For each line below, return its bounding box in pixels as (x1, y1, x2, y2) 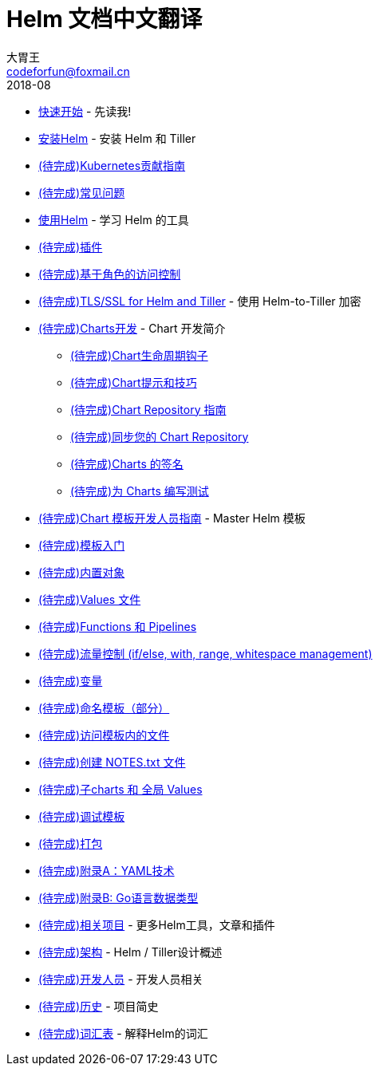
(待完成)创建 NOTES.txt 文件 (38, 755, 186, 769)
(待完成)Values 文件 (38, 592, 141, 606)
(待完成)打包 (38, 836, 103, 850)
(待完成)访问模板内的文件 (38, 727, 170, 742)
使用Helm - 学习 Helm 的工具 (38, 212, 189, 227)
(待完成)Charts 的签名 (70, 456, 184, 471)
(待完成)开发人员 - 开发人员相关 (38, 972, 203, 986)
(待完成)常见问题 (38, 185, 125, 199)
